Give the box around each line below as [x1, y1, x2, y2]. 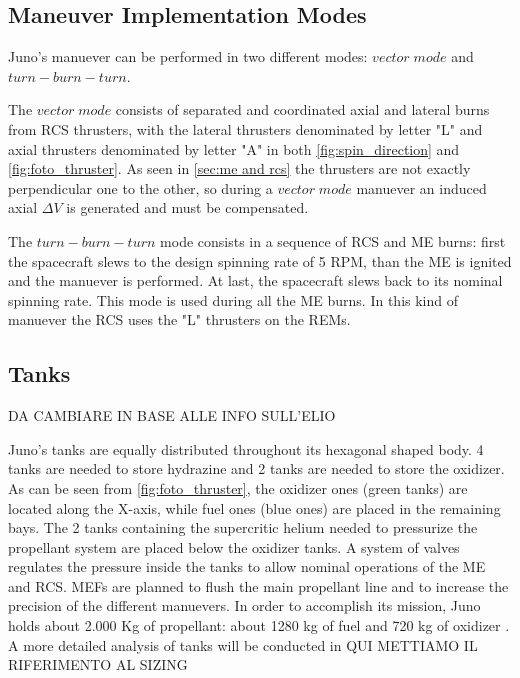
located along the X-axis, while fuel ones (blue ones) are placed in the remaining [8, 497, 501, 518]
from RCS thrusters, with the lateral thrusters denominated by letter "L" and [8, 118, 483, 139]
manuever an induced [356, 177, 487, 198]
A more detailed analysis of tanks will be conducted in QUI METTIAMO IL [8, 634, 478, 655]
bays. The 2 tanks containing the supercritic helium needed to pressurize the [8, 517, 478, 538]
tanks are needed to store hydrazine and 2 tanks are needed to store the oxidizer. [8, 458, 505, 479]
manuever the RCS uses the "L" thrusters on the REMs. [8, 309, 351, 330]
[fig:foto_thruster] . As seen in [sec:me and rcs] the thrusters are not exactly [8, 158, 471, 179]
